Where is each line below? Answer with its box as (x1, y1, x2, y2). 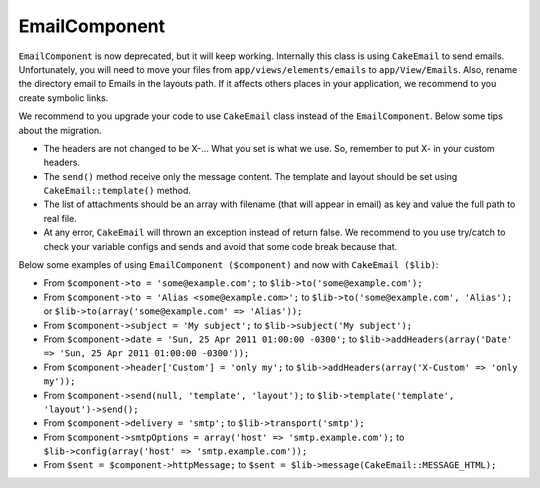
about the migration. (18, 124, 102, 136)
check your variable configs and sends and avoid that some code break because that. (43, 240, 398, 252)
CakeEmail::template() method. (43, 185, 192, 197)
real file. (43, 212, 77, 224)
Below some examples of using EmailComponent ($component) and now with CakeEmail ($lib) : (18, 259, 439, 271)
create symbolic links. (18, 91, 109, 104)
